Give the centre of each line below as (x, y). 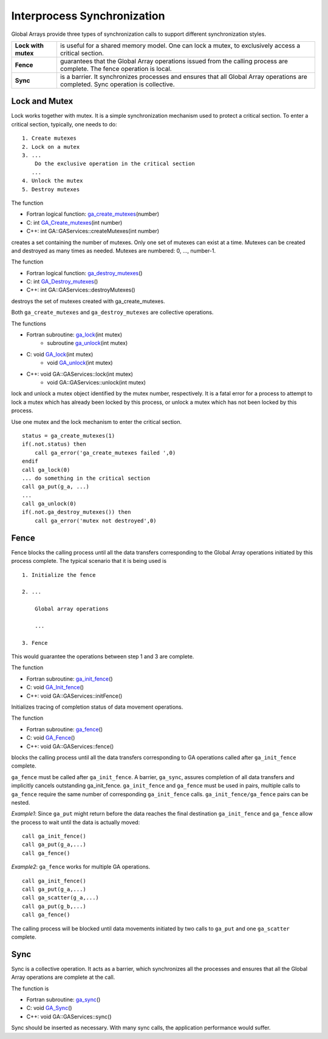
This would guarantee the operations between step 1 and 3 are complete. (103, 656)
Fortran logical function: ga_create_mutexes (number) (93, 214)
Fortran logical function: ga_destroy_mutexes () (84, 273)
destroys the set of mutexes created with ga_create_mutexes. (88, 301)
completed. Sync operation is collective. (117, 84)
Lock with (29, 46)
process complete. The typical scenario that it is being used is (89, 561)
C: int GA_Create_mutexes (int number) (74, 222)
